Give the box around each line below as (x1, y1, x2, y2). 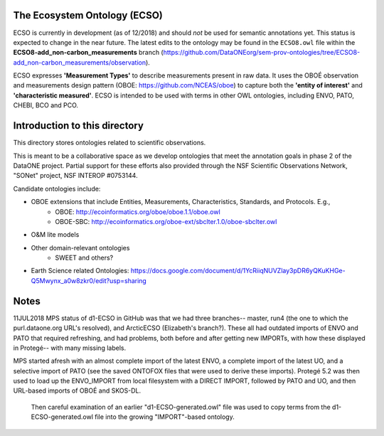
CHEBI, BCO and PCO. (13, 101, 78, 110)
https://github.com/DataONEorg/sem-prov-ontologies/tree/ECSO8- (163, 48, 361, 57)
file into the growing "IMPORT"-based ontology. (95, 413, 235, 421)
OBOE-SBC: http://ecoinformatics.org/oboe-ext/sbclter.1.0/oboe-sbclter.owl (55, 217, 277, 225)
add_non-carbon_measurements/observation (13, 58, 146, 67)
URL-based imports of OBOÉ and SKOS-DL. (13, 386, 142, 395)
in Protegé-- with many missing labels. (13, 344, 127, 352)
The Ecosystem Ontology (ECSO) (13, 9, 163, 21)
